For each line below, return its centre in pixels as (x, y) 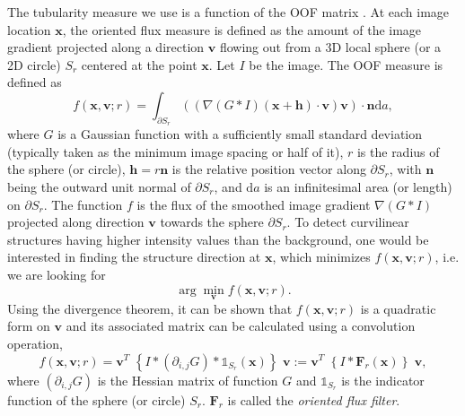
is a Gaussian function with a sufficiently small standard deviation (240, 134)
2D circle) (34, 64)
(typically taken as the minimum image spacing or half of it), (175, 151)
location (29, 29)
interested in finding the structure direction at (134, 257)
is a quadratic (398, 308)
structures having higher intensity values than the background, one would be (218, 239)
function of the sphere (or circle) (97, 399)
